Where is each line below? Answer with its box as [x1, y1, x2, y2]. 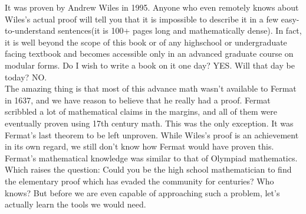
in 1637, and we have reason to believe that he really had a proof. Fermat [5, 93, 271, 106]
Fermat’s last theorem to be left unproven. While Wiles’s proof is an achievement [5, 128, 299, 141]
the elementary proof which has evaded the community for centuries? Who [5, 174, 274, 187]
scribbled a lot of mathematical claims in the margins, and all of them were [5, 105, 277, 118]
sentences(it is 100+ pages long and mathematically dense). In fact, [58, 24, 302, 37]
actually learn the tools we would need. [5, 198, 146, 210]
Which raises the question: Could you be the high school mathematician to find [5, 163, 292, 176]
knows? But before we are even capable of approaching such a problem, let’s [5, 186, 280, 199]
